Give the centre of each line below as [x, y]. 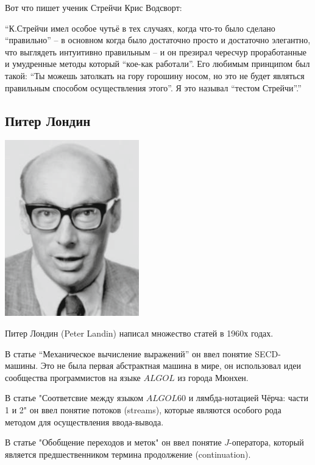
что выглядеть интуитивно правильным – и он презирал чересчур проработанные [156, 51]
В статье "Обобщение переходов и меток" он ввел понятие [113, 442]
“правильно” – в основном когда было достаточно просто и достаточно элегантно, [158, 40]
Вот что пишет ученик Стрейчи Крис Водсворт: [94, 7]
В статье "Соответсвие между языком [74, 398]
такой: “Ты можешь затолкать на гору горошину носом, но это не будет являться [155, 75]
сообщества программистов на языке [73, 377]
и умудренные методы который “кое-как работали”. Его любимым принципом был [157, 64]
